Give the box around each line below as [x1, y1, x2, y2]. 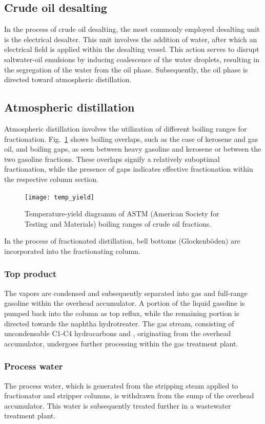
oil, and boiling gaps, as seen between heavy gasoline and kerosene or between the [4, 143, 261, 154]
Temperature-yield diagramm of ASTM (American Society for [25, 208, 219, 219]
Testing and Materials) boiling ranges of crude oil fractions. [25, 218, 212, 229]
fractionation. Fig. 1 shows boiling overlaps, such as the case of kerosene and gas [4, 133, 258, 144]
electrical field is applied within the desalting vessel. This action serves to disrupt [4, 44, 259, 54]
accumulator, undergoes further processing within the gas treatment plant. [4, 338, 238, 348]
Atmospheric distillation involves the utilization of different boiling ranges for [4, 123, 247, 134]
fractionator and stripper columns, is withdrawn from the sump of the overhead [4, 390, 254, 401]
